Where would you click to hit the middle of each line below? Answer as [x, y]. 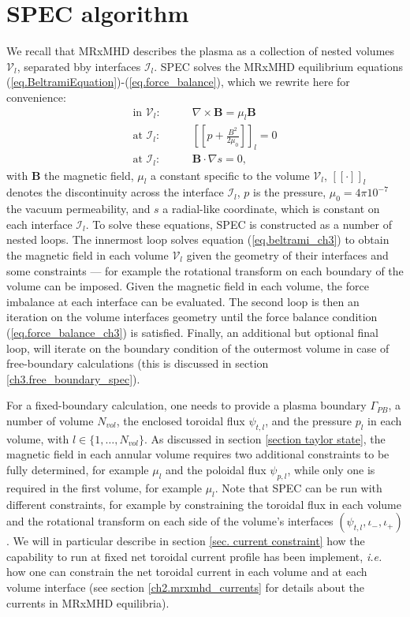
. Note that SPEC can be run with [298, 487]
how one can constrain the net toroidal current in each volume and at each [187, 572]
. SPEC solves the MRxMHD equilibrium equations [278, 66]
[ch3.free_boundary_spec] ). [73, 378]
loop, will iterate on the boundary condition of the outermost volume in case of [198, 348]
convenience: [36, 97]
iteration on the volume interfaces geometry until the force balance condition [192, 317]
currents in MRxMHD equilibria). [88, 602]
